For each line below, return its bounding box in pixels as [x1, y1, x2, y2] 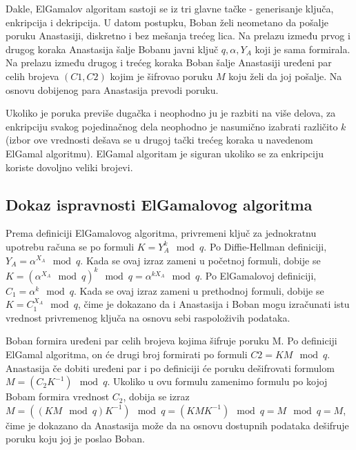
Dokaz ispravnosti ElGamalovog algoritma [6, 193, 313, 215]
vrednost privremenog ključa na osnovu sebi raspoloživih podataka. [6, 310, 290, 324]
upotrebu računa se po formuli [6, 239, 135, 253]
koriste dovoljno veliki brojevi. [6, 159, 133, 174]
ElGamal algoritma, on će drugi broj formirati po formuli [6, 346, 248, 361]
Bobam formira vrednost [6, 389, 110, 404]
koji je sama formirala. [255, 41, 350, 56]
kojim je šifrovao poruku [110, 68, 213, 83]
